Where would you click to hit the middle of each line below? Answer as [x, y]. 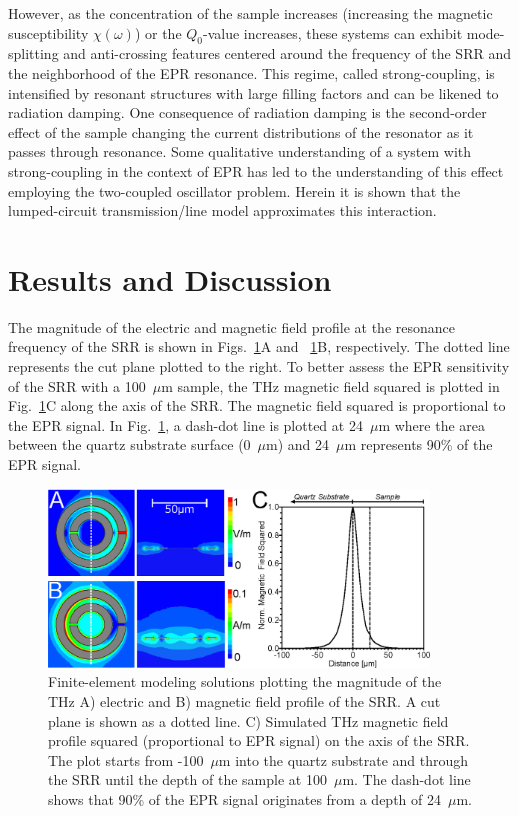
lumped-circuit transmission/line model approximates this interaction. [222, 210]
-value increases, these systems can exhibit [333, 32]
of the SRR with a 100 [77, 385]
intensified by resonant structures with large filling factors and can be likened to [253, 92]
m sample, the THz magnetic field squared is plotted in [330, 385]
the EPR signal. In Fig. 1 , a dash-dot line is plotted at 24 [185, 424]
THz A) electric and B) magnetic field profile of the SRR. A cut [244, 701]
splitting [33, 53]
